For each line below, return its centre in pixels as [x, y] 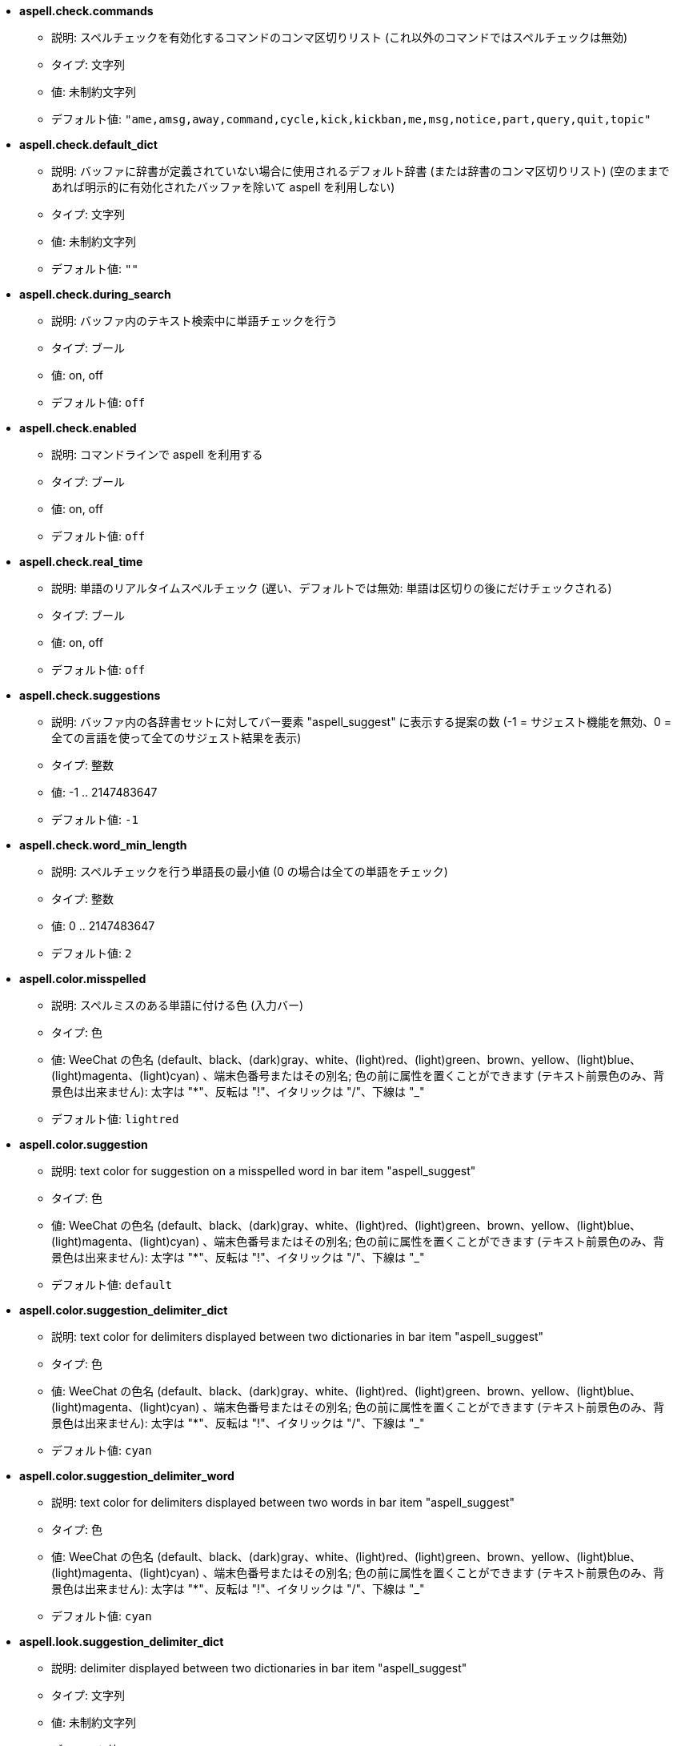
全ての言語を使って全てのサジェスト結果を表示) [176, 738]
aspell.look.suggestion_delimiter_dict [122, 1642]
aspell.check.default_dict [88, 144]
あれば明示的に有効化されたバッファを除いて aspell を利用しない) [223, 187]
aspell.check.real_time [81, 562]
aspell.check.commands [86, 11]
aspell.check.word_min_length [103, 845]
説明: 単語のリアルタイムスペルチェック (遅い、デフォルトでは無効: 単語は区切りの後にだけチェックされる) [332, 588]
